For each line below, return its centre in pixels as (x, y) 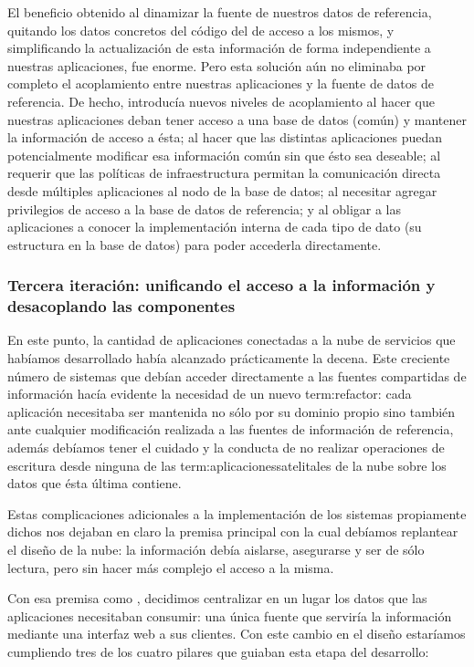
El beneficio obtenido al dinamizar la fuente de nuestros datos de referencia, (220, 12)
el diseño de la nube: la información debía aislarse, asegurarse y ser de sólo (216, 549)
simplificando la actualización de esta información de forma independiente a (219, 48)
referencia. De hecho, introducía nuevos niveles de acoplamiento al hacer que (221, 101)
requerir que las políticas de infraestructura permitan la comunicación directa (224, 173)
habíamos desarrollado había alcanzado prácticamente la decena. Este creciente (229, 358)
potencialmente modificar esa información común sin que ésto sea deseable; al (224, 155)
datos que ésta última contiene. (95, 483)
